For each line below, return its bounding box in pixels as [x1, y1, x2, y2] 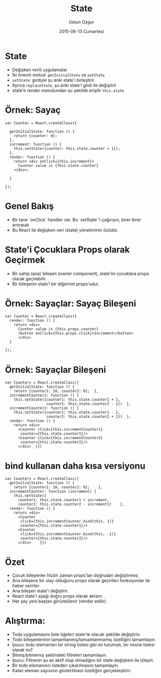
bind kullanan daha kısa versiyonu [5, 460, 145, 471]
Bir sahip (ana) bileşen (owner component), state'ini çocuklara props [12, 271, 149, 276]
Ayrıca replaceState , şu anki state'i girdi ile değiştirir [12, 82, 117, 88]
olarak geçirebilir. [12, 275, 47, 281]
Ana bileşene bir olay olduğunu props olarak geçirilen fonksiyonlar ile [12, 578, 150, 584]
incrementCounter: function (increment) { [9, 489, 97, 494]
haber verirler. [12, 583, 40, 589]
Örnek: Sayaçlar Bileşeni [5, 364, 106, 375]
